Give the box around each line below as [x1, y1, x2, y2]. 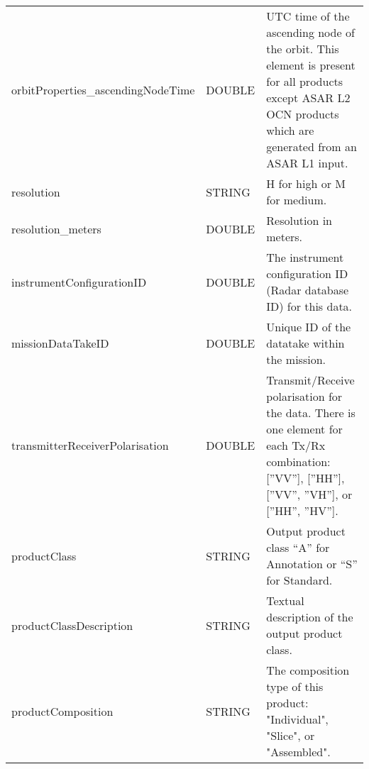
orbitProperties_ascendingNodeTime [11, 81, 195, 98]
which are [266, 122, 314, 138]
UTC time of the [266, 8, 350, 24]
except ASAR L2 [266, 89, 351, 106]
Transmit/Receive [266, 372, 355, 388]
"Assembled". [266, 743, 331, 760]
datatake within [266, 335, 345, 351]
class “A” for [266, 539, 330, 555]
